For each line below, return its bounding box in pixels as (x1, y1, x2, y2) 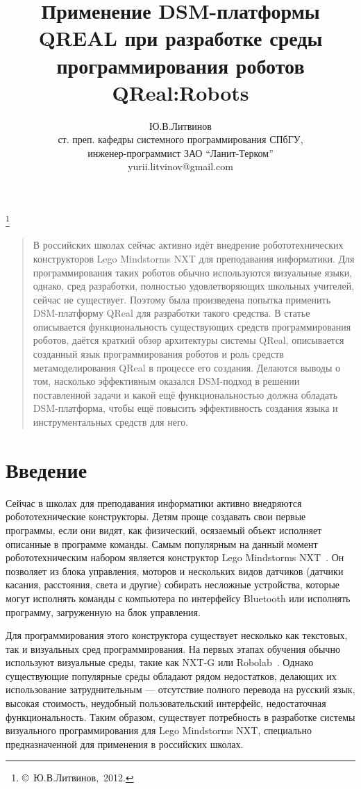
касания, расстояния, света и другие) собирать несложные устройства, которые (6, 577, 340, 592)
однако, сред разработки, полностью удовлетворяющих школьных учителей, (33, 279, 355, 293)
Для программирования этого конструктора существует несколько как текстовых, (6, 628, 348, 642)
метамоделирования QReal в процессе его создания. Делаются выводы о (33, 360, 341, 374)
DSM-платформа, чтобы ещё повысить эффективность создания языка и (33, 401, 338, 415)
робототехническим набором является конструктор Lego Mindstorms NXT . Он (6, 550, 344, 565)
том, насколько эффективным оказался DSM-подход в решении (33, 374, 300, 388)
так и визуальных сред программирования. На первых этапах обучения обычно (6, 641, 340, 656)
